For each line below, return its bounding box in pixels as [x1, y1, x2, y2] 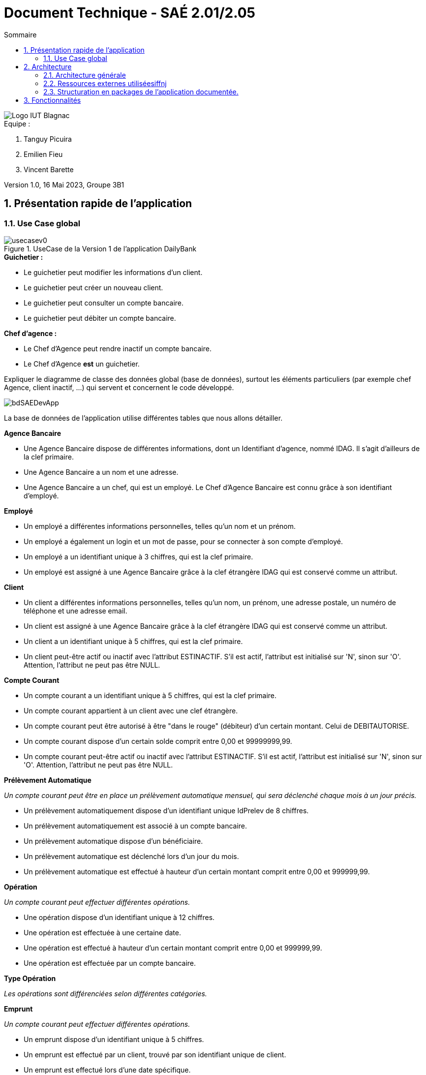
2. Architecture [24, 62, 72, 71]
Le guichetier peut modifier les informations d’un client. [24, 268, 203, 276]
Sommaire [4, 30, 37, 39]
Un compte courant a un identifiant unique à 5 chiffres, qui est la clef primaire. [24, 691, 277, 700]
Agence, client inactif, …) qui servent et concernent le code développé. [4, 383, 234, 392]
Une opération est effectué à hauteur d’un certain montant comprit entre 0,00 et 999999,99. [24, 943, 322, 952]
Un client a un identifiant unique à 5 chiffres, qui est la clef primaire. [24, 637, 243, 645]
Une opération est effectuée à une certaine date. [24, 928, 181, 937]
